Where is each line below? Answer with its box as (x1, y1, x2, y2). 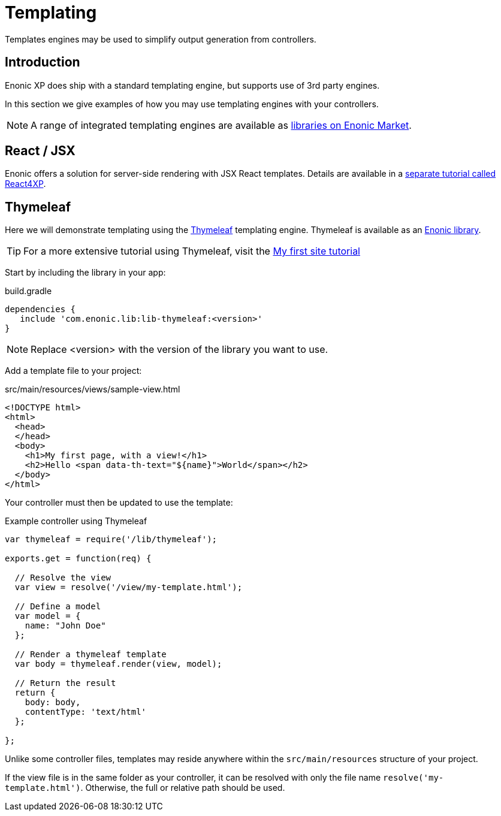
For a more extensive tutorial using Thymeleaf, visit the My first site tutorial (23, 245, 360, 258)
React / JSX (5, 143, 76, 159)
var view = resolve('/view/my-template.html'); (14, 582, 243, 593)
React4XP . (5, 179, 46, 189)
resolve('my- (383, 773, 444, 783)
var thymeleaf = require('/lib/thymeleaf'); (5, 534, 218, 545)
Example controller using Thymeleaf (5, 516, 147, 527)
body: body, (25, 697, 81, 708)
